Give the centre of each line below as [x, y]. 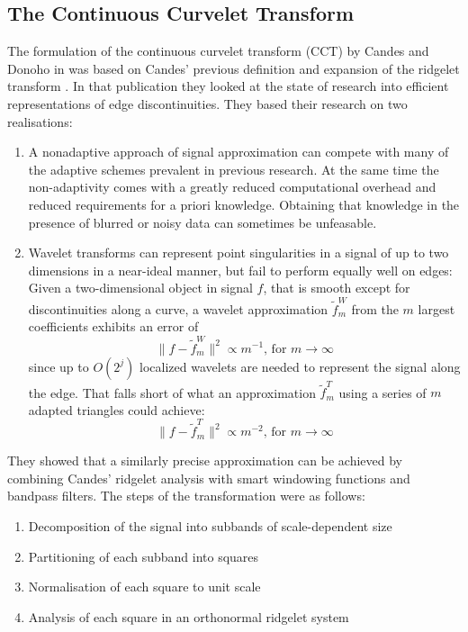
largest [436, 308]
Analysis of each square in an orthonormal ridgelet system [189, 616]
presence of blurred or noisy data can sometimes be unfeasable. [202, 222]
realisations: [40, 121]
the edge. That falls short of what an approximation [172, 392]
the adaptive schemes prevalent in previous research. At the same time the [234, 169]
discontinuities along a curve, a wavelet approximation [178, 308]
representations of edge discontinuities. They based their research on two [207, 103]
